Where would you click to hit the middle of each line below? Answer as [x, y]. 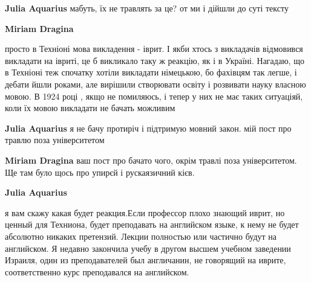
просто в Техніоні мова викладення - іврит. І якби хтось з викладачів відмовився [154, 49]
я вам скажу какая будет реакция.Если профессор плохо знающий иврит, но [145, 212]
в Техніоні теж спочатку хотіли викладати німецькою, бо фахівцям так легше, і [151, 72]
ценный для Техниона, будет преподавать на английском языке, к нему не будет [152, 224]
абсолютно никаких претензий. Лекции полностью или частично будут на [141, 236]
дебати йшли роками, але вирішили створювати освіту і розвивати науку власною [155, 84]
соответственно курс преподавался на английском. [97, 271]
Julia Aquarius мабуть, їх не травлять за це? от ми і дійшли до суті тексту [147, 8]
